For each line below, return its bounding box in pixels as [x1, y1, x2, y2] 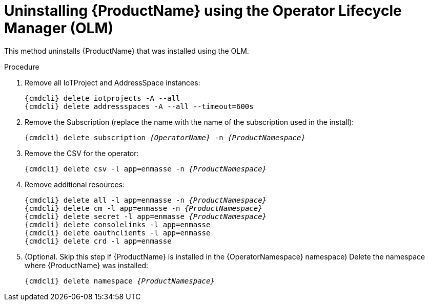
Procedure [4, 62, 39, 71]
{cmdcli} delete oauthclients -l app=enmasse [25, 228, 211, 237]
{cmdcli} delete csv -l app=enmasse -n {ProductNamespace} [25, 164, 267, 173]
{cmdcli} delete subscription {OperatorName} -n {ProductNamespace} [25, 133, 305, 142]
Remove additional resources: [25, 180, 125, 189]
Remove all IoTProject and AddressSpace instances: [25, 78, 200, 87]
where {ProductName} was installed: [25, 260, 149, 270]
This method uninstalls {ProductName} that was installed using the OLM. [4, 46, 249, 55]
